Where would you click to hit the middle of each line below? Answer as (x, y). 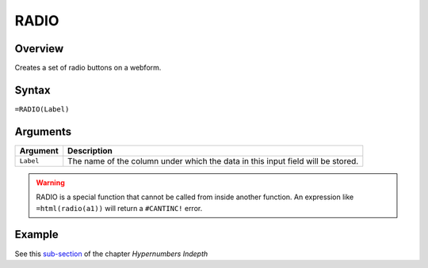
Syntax (32, 90)
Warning (50, 183)
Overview (39, 49)
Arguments (43, 132)
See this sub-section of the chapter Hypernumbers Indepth (111, 254)
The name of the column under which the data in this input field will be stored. (213, 160)
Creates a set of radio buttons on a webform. (88, 68)
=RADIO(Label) (42, 109)
